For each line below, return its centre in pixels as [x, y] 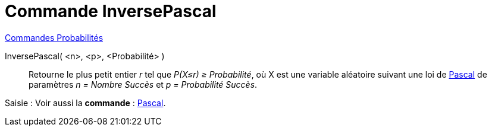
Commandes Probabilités [54, 37]
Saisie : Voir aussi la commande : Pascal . [85, 103]
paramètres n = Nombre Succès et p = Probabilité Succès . [143, 84]
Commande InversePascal [111, 11]
